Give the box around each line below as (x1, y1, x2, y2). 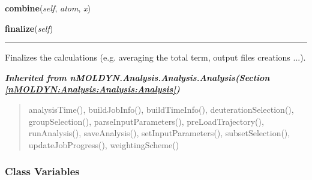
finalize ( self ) (5, 22, 53, 34)
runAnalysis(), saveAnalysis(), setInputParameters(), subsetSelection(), (28, 127, 290, 139)
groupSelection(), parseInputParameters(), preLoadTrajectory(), (28, 115, 264, 127)
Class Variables (5, 164, 80, 179)
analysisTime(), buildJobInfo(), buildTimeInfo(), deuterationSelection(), (28, 103, 294, 115)
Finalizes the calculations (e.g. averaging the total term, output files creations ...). (5, 51, 306, 64)
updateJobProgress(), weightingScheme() (28, 138, 179, 151)
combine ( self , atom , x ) (5, 2, 91, 14)
